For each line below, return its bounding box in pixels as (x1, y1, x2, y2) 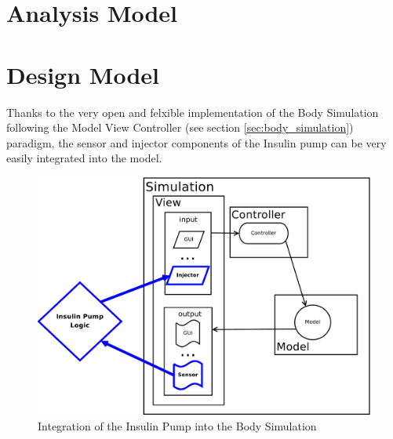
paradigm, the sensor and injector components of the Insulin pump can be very (6, 134, 387, 151)
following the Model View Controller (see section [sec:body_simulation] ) (6, 119, 354, 136)
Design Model (6, 58, 159, 90)
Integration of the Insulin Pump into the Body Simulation (38, 417, 317, 434)
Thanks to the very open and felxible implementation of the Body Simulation (6, 103, 379, 120)
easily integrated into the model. (6, 150, 162, 166)
